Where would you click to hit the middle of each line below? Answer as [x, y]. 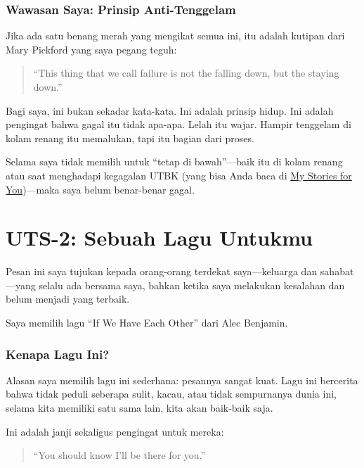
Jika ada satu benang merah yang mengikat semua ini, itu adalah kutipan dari [175, 36]
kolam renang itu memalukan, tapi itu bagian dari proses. [130, 138]
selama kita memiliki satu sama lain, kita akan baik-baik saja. [139, 408]
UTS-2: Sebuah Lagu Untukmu [159, 238]
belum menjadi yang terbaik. [68, 299]
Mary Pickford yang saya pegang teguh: [91, 49]
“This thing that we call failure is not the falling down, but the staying [186, 73]
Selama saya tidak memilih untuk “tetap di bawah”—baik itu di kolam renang [174, 162]
